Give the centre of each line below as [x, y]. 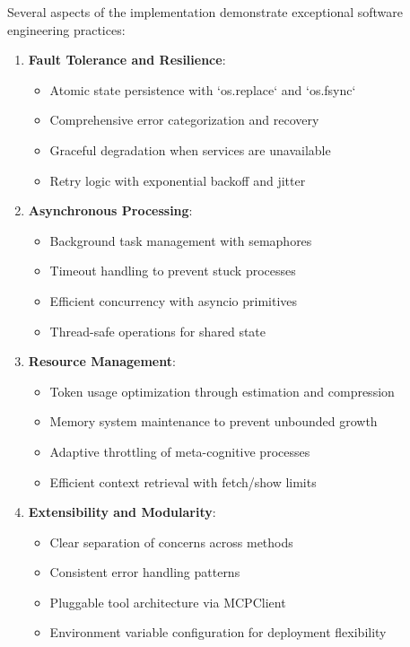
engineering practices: [66, 29]
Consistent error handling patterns [145, 572]
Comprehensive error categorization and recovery [184, 120]
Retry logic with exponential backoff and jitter [178, 180]
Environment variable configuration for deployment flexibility [218, 632]
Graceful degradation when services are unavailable [190, 149]
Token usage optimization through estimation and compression [222, 391]
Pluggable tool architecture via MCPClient [168, 602]
